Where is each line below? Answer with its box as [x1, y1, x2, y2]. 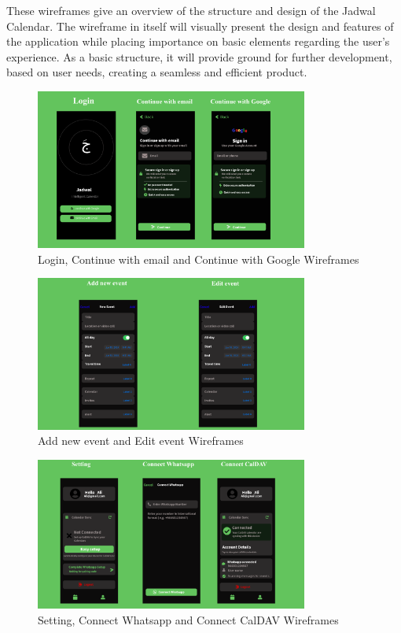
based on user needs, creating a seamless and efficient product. [6, 64, 307, 80]
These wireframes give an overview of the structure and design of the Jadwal [6, 2, 376, 18]
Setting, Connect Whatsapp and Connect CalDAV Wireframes [38, 611, 339, 627]
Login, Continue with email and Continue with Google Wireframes [38, 250, 359, 267]
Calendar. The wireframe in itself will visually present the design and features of [6, 17, 394, 34]
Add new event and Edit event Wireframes [38, 432, 244, 449]
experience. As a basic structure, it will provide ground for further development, [6, 48, 392, 65]
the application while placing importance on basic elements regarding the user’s [6, 33, 390, 50]
